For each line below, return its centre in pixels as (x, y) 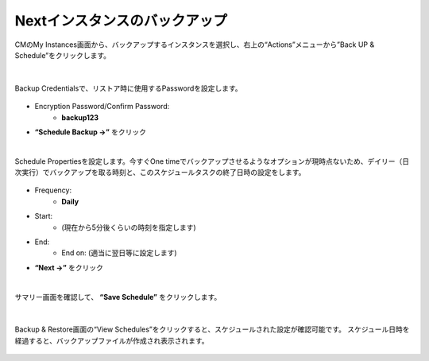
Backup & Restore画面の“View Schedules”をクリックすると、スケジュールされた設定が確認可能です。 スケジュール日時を (212, 329)
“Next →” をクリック (69, 267)
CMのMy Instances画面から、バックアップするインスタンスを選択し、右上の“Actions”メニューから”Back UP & (195, 45)
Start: (44, 216)
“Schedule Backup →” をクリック (91, 132)
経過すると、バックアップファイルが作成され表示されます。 (112, 340)
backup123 (80, 117)
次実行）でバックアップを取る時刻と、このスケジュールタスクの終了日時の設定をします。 (160, 173)
